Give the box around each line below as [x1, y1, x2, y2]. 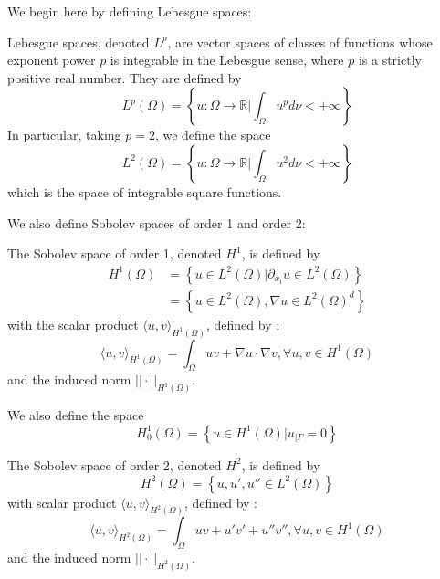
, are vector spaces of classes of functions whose [167, 32, 433, 51]
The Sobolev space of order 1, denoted [7, 244, 222, 263]
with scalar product [7, 492, 117, 511]
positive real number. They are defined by [7, 68, 242, 87]
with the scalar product [7, 314, 139, 333]
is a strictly [358, 50, 422, 69]
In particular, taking [7, 125, 121, 144]
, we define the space [154, 125, 271, 144]
